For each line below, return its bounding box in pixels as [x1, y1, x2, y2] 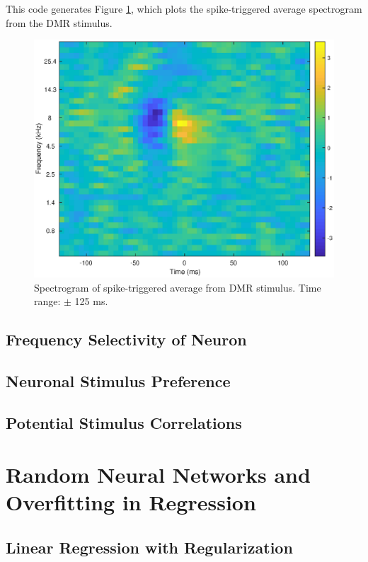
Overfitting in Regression [6, 488, 256, 517]
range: [34, 294, 61, 309]
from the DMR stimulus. [6, 15, 113, 30]
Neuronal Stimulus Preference [6, 369, 231, 391]
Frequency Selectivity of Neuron [6, 328, 247, 350]
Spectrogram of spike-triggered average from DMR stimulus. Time [34, 280, 321, 294]
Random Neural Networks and [6, 460, 311, 489]
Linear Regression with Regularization [6, 537, 293, 558]
